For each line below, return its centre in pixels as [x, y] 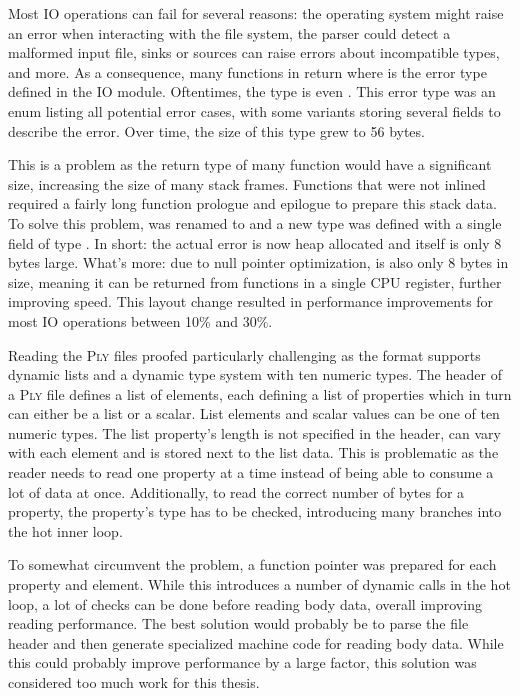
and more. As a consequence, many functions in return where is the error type [247, 71]
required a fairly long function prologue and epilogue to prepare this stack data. [252, 203]
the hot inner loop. [65, 530]
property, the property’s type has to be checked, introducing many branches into [255, 511]
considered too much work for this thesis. [134, 682]
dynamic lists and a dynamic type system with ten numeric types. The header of [255, 374]
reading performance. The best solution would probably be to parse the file [238, 623]
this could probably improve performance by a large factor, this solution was [242, 662]
